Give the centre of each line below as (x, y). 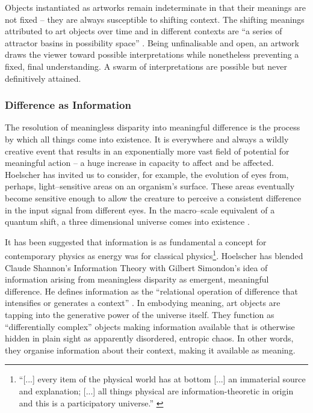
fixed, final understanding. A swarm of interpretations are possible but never (146, 66)
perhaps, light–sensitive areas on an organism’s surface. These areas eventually (150, 186)
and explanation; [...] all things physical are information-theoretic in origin (156, 390)
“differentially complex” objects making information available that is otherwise (150, 326)
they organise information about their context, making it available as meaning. (150, 350)
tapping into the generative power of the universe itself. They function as (140, 314)
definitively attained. (43, 78)
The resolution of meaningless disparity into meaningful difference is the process (153, 127)
